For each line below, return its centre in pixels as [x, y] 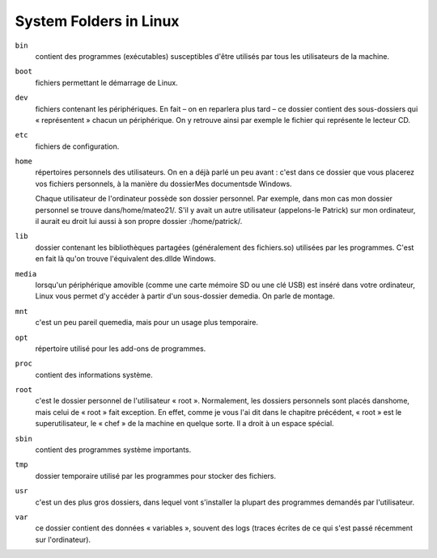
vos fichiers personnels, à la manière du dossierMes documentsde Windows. [163, 184]
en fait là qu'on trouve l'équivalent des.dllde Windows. [125, 259]
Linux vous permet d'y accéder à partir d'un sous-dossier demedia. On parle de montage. [185, 296]
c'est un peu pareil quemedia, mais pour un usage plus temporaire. [147, 323]
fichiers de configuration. [77, 146]
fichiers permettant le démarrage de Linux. [106, 82]
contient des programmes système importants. [113, 450]
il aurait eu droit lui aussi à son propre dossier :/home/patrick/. [139, 222]
